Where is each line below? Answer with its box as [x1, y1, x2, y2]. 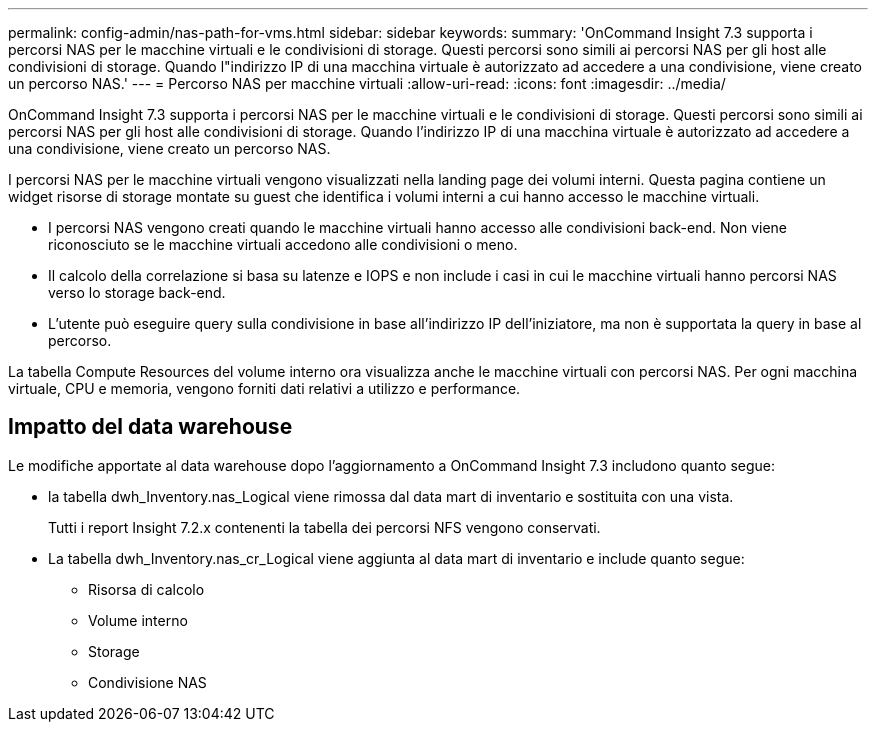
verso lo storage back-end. [48, 284, 226, 301]
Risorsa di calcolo [88, 580, 205, 598]
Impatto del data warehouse [8, 414, 293, 440]
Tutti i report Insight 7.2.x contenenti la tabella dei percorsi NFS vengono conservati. [48, 518, 601, 536]
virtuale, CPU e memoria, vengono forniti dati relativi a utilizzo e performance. [8, 380, 521, 397]
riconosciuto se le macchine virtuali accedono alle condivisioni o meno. [48, 236, 518, 253]
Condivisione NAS [88, 673, 207, 691]
